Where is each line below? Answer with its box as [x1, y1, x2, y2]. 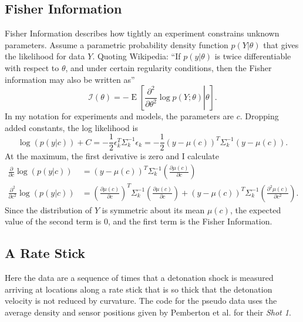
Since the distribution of [5, 203, 92, 216]
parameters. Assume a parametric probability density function [5, 38, 228, 51]
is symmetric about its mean [102, 203, 205, 216]
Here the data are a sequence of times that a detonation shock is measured [5, 271, 274, 283]
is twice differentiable [214, 50, 291, 62]
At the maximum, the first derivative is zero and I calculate [5, 150, 220, 162]
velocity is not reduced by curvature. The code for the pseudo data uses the [5, 294, 277, 307]
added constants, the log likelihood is [5, 121, 138, 133]
